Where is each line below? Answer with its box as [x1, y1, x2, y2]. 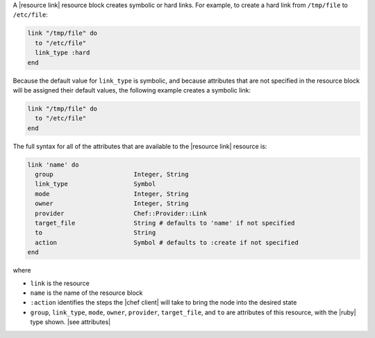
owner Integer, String [35, 200, 189, 208]
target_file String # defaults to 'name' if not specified [35, 219, 295, 227]
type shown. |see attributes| [30, 318, 111, 326]
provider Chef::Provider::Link [35, 209, 208, 217]
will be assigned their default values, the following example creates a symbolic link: [12, 86, 251, 94]
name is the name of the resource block [30, 289, 143, 297]
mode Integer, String [35, 190, 189, 198]
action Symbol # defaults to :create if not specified [35, 239, 299, 246]
